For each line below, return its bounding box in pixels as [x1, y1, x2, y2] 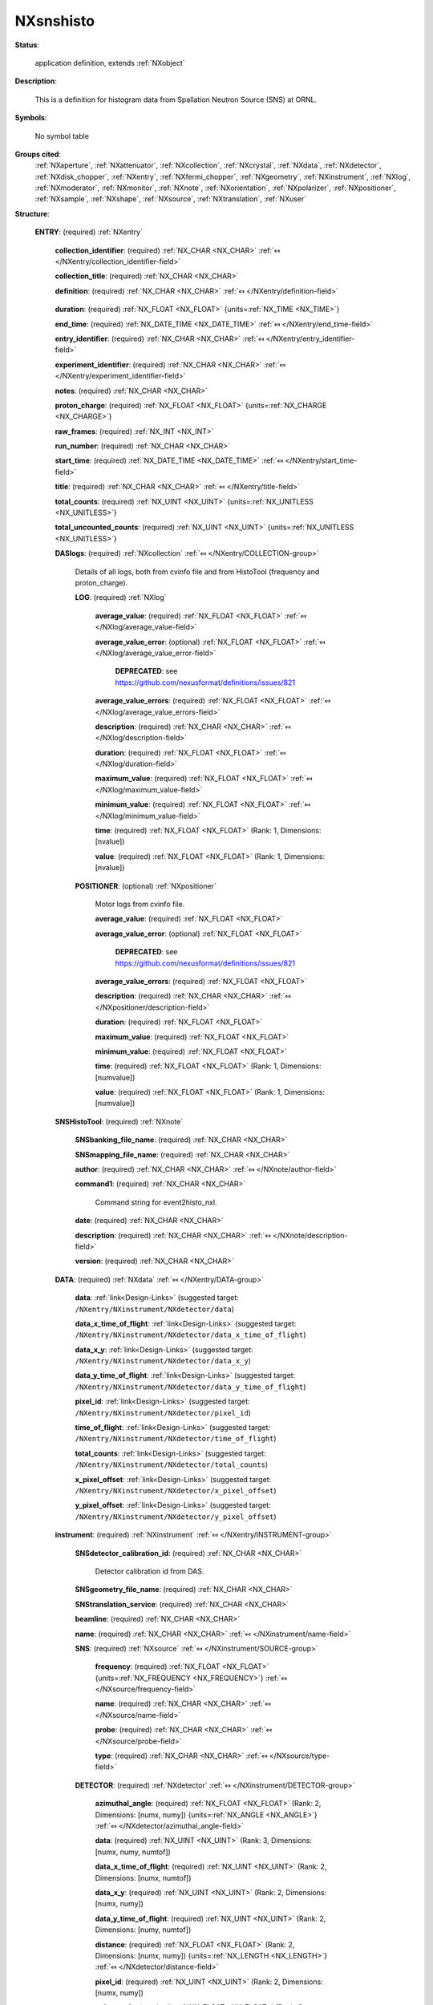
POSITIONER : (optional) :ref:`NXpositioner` [75, 881, 216, 890]
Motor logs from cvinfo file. [95, 899, 185, 909]
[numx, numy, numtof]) [95, 1847, 172, 1857]
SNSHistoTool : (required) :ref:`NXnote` [55, 1116, 184, 1126]
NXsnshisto [14, 12, 95, 30]
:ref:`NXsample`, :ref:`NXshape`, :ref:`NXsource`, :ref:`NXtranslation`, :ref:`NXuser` [34, 194, 307, 204]
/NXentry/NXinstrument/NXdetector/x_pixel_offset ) [75, 1486, 277, 1495]
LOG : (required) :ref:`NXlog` [75, 593, 168, 602]
